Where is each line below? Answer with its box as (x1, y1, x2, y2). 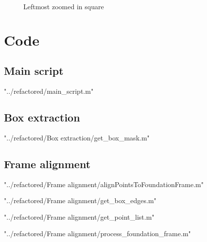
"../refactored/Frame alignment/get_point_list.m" (4, 211, 155, 222)
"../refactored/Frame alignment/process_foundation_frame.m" (4, 228, 191, 238)
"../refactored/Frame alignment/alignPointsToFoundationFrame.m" (4, 179, 204, 189)
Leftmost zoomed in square (23, 1, 104, 11)
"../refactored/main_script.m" (4, 86, 94, 96)
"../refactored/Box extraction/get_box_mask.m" (4, 132, 150, 142)
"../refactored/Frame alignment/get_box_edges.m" (4, 195, 156, 206)
